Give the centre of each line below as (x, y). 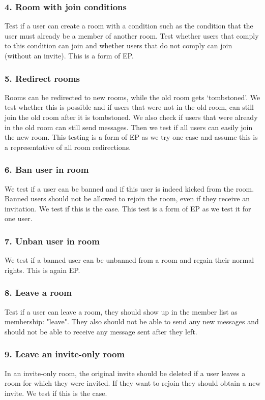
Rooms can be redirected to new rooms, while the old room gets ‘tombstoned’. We (132, 97)
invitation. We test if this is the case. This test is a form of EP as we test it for (128, 208)
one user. (19, 218)
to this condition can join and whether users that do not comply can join (119, 45)
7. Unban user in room (52, 241)
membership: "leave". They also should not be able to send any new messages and (132, 321)
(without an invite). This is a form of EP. (69, 55)
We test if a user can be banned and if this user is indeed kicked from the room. (129, 188)
